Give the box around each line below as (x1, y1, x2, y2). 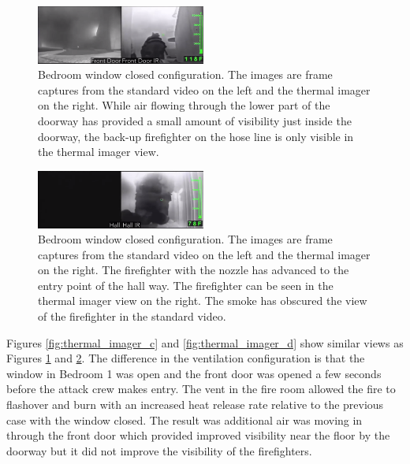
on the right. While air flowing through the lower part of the (38, 97, 330, 113)
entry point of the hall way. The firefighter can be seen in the (38, 277, 334, 293)
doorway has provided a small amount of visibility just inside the (38, 113, 352, 129)
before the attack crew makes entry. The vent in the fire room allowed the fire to (6, 380, 396, 397)
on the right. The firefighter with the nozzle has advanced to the (38, 262, 349, 278)
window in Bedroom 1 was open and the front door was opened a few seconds (6, 365, 382, 381)
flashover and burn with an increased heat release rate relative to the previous (6, 396, 384, 413)
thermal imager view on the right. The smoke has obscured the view (38, 292, 367, 309)
